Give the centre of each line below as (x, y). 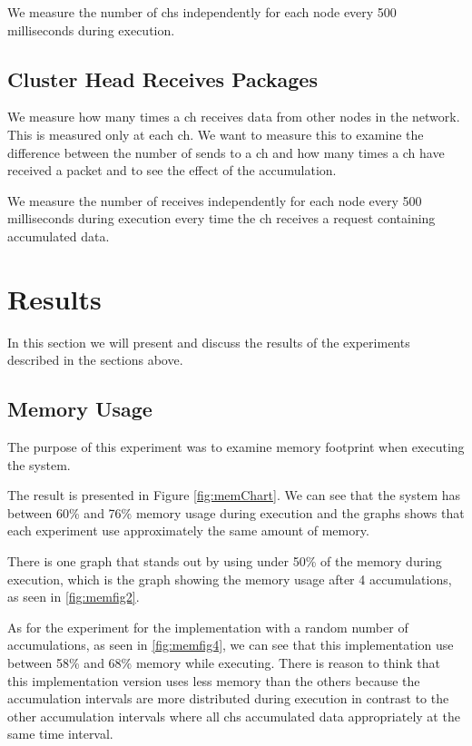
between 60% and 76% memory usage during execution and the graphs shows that (236, 512)
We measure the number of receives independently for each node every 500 (215, 200)
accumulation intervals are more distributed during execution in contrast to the (228, 698)
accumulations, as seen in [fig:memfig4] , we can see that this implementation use (231, 645)
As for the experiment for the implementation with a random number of (208, 627)
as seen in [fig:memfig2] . (74, 597)
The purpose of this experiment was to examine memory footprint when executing (236, 447)
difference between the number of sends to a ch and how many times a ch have (226, 152)
